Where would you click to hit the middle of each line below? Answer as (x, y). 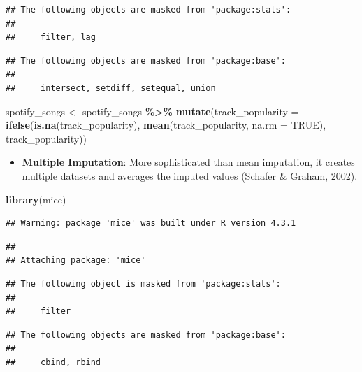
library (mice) (36, 199)
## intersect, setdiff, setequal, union (111, 88)
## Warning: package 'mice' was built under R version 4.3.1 (151, 223)
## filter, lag (51, 37)
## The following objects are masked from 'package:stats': (149, 10)
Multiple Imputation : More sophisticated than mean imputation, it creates (188, 162)
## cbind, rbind (53, 362)
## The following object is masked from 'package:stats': (143, 284)
